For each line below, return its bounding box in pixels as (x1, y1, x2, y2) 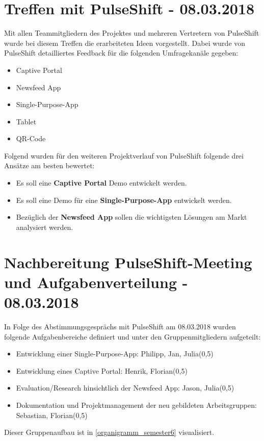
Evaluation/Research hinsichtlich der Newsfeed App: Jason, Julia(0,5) (16, 382, 234, 393)
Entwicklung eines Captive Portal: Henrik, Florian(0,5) (16, 365, 188, 376)
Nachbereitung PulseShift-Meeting (4, 251, 252, 272)
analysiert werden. (16, 221, 73, 232)
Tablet (16, 116, 37, 126)
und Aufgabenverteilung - (4, 271, 188, 292)
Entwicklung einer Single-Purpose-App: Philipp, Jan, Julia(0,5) (16, 348, 214, 359)
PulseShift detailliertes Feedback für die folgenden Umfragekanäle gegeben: (4, 47, 239, 58)
